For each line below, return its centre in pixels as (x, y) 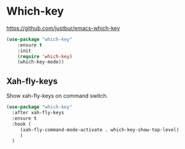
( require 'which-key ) (45, 56)
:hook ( (22, 124)
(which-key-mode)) (41, 62)
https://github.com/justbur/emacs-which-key (63, 28)
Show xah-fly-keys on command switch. (57, 96)
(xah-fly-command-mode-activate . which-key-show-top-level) (100, 129)
